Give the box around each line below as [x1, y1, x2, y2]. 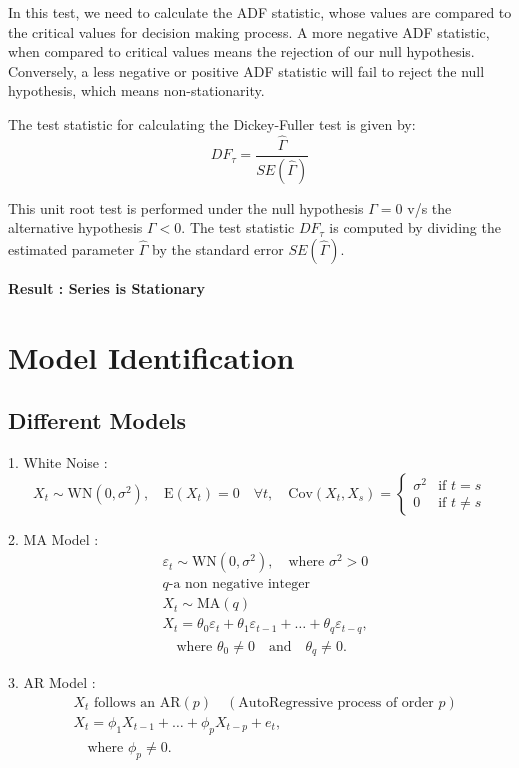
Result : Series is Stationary [8, 277, 206, 298]
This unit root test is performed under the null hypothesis [8, 197, 364, 218]
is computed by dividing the [329, 217, 501, 238]
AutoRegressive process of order [238, 695, 434, 710]
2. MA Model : [8, 528, 99, 549]
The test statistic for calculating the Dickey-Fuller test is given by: [8, 113, 416, 134]
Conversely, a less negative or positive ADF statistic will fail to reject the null [8, 60, 485, 81]
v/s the [407, 197, 452, 218]
